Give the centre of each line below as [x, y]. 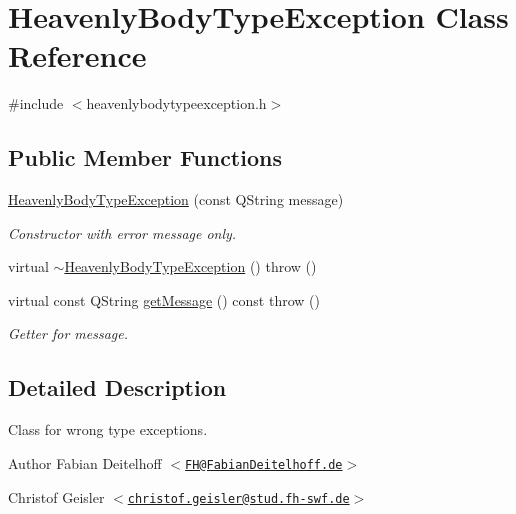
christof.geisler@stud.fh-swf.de [238, 498]
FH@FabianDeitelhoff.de [264, 464]
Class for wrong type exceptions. [108, 429]
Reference [77, 55]
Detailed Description [117, 387]
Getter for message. [68, 333]
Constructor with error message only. [122, 232]
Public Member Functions [145, 157]
